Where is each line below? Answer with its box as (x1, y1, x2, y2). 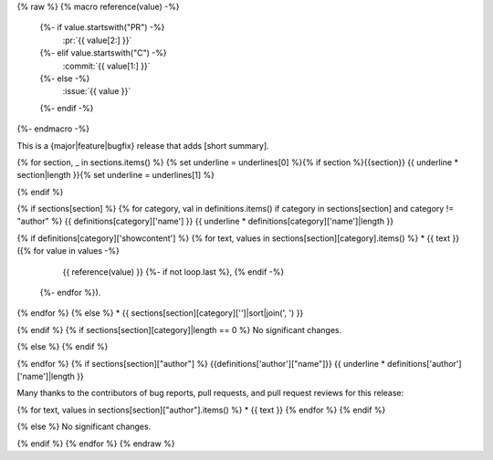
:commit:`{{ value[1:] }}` (62, 60, 151, 71)
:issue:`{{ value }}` (62, 86, 131, 97)
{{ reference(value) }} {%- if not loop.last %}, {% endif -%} (62, 266, 285, 277)
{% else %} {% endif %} (16, 341, 109, 352)
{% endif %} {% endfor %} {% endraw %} (16, 438, 175, 449)
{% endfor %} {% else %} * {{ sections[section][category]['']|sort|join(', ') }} (16, 308, 304, 319)
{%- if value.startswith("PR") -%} (39, 22, 165, 33)
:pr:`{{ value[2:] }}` (62, 35, 132, 46)
